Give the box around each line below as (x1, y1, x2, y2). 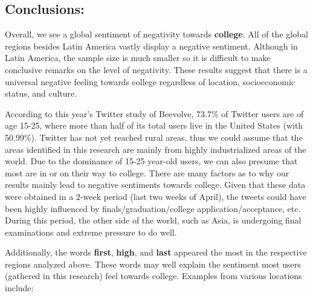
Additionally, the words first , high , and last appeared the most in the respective (5, 246, 307, 259)
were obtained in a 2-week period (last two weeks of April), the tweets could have (5, 190, 306, 202)
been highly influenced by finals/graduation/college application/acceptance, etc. (5, 202, 301, 214)
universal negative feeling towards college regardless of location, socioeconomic (5, 75, 295, 88)
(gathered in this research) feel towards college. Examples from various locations (5, 269, 302, 282)
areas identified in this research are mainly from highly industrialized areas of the (5, 143, 306, 155)
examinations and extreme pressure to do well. (5, 225, 177, 238)
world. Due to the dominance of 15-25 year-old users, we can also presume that (5, 155, 298, 167)
